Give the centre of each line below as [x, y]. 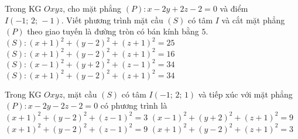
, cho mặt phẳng [92, 8]
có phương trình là [134, 105]
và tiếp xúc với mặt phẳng [245, 94]
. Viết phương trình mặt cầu [112, 20]
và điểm [234, 8]
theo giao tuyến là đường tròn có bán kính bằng [113, 31]
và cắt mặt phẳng [253, 20]
